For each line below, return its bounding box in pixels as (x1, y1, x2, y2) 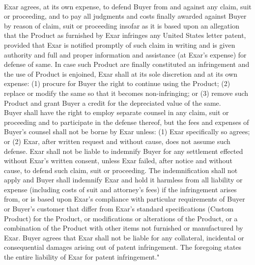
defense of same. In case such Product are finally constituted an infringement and (4, 59, 250, 69)
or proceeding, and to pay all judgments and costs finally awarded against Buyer (4, 11, 247, 21)
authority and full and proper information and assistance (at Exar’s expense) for (4, 49, 247, 59)
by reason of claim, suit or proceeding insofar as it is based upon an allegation (4, 20, 239, 30)
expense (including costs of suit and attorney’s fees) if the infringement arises (4, 184, 237, 194)
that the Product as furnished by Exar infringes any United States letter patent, (4, 30, 246, 40)
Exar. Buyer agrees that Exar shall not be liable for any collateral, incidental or (4, 232, 244, 242)
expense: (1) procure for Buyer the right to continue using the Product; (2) (4, 78, 230, 88)
